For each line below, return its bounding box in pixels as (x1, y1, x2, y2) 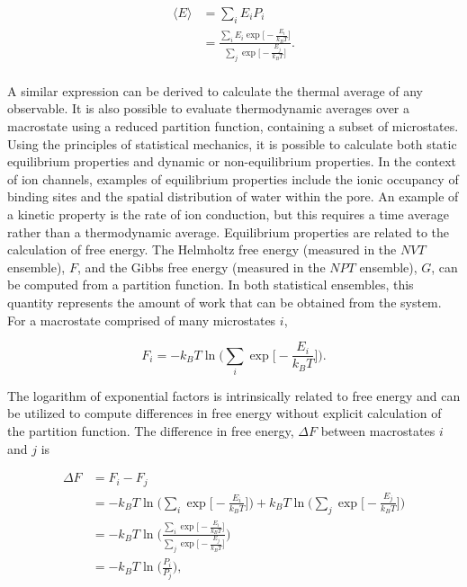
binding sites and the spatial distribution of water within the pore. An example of (7, 187, 459, 206)
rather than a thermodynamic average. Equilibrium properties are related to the (7, 222, 450, 241)
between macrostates (320, 422, 436, 440)
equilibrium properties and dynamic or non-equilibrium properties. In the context (7, 152, 457, 171)
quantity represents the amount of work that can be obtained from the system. (7, 292, 442, 311)
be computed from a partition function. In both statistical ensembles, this (7, 275, 414, 294)
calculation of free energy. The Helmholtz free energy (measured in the (7, 240, 397, 259)
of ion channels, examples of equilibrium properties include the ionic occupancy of (7, 169, 459, 188)
